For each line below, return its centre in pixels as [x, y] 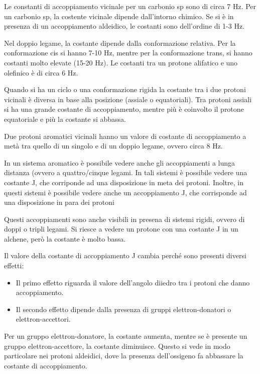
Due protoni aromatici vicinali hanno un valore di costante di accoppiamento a [125, 136]
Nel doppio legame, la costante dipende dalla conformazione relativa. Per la [120, 43]
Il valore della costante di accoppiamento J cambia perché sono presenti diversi [125, 255]
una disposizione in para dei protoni [59, 202]
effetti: [14, 266]
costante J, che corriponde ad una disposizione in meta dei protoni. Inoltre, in [124, 182]
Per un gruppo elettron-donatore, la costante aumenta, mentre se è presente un [126, 336]
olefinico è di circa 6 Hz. [41, 72]
